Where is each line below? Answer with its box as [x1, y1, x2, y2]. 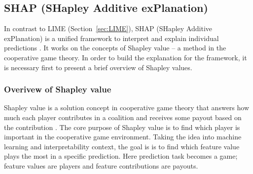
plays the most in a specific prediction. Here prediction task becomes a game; [4, 151, 238, 161]
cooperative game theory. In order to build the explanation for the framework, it [4, 52, 247, 62]
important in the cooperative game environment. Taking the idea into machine [4, 131, 242, 142]
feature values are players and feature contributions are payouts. [4, 160, 198, 171]
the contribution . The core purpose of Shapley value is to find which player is [4, 122, 240, 132]
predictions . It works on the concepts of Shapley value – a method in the [4, 43, 226, 53]
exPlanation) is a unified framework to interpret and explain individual [4, 33, 219, 43]
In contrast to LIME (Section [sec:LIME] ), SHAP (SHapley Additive [4, 23, 212, 34]
